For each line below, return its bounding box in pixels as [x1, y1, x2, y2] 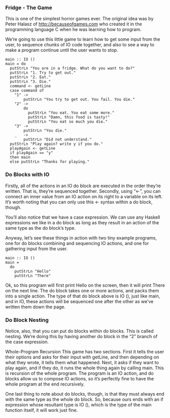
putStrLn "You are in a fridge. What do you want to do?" [10, 66, 135, 71]
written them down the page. [5, 304, 66, 310]
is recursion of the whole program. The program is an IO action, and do [5, 370, 154, 376]
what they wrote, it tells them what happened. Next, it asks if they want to [5, 359, 159, 365]
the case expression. [5, 339, 49, 345]
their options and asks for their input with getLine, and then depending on [5, 354, 159, 360]
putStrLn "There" [14, 273, 51, 278]
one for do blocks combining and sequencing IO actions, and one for [5, 240, 149, 246]
